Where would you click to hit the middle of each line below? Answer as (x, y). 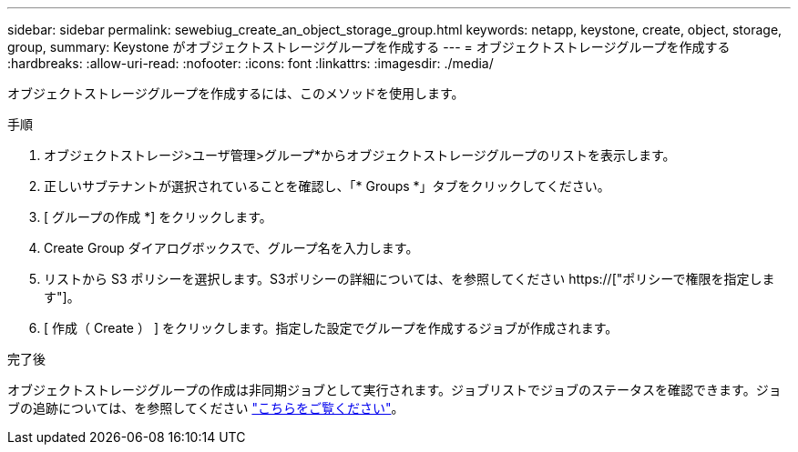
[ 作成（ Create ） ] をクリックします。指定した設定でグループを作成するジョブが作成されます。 (331, 328)
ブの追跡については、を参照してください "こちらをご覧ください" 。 (206, 408)
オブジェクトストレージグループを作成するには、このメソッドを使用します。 (236, 93)
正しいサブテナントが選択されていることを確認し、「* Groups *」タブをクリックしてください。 (327, 186)
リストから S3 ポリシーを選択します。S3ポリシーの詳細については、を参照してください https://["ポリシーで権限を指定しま (409, 279)
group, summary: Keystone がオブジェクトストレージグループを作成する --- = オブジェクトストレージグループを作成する (369, 47)
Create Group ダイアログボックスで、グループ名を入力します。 (231, 248)
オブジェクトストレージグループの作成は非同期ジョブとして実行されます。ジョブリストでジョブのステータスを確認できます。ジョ (394, 390)
